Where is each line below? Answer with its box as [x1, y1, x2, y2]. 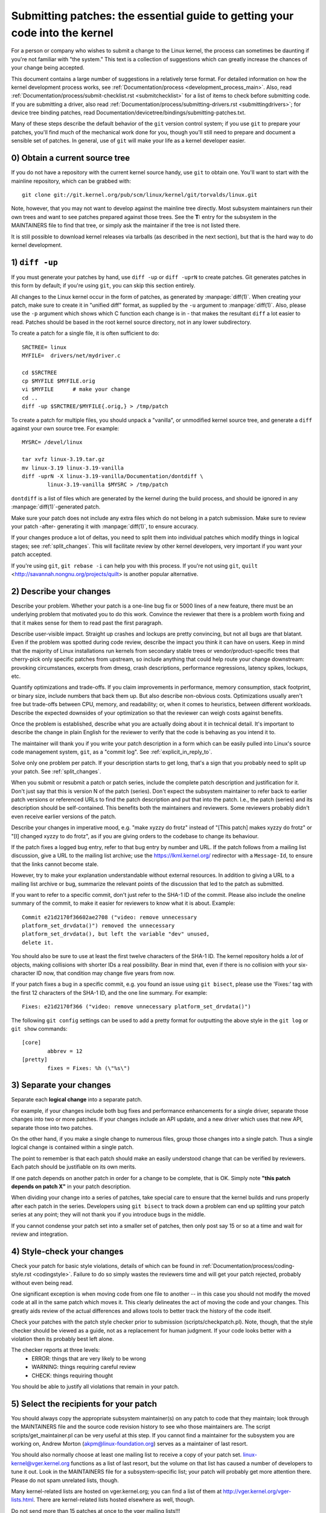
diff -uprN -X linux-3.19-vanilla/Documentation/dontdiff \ [22, 473, 203, 479]
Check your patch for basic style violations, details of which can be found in [11, 1262, 200, 1269]
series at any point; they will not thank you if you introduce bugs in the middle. [11, 1211, 206, 1218]
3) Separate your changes [11, 1080, 111, 1091]
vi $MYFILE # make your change [22, 386, 130, 393]
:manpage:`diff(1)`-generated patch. [11, 503, 101, 511]
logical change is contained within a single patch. [11, 1144, 134, 1151]
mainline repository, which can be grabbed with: [11, 177, 131, 185]
